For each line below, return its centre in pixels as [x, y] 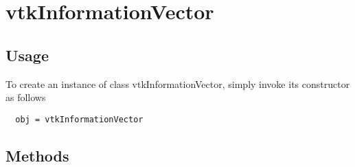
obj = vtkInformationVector [79, 119]
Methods [37, 155]
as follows [26, 97]
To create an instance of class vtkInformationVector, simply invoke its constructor [178, 83]
